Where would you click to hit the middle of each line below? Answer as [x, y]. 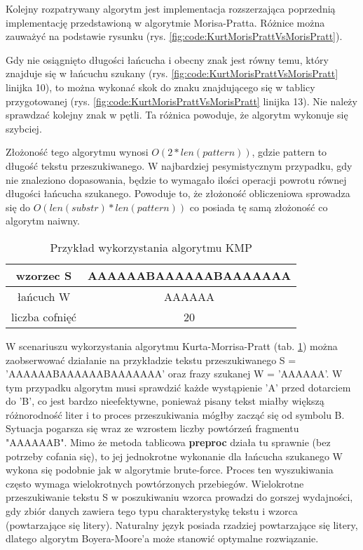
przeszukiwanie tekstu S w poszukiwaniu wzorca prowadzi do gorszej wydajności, [179, 497]
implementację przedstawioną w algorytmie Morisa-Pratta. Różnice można [165, 22]
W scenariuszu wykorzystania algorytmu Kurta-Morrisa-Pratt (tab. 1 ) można [172, 346]
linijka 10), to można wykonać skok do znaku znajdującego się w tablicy [160, 87]
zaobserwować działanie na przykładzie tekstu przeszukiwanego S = [151, 360]
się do [18, 207]
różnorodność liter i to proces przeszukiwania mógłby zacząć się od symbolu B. [175, 414]
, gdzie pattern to [289, 152]
